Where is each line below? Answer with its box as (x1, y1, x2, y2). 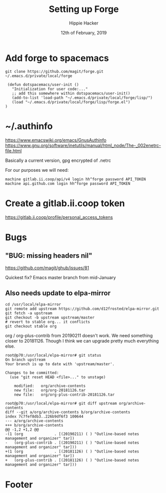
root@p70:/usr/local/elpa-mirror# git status (5, 353, 101, 358)
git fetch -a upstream (5, 311, 52, 316)
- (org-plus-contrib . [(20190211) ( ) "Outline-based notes (5, 441, 140, 446)
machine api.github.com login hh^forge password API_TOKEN (5, 181, 131, 186)
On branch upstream (5, 357, 46, 363)
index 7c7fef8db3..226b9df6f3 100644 (5, 414, 84, 419)
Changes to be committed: (5, 371, 59, 376)
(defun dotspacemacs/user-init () (7, 82, 79, 87)
